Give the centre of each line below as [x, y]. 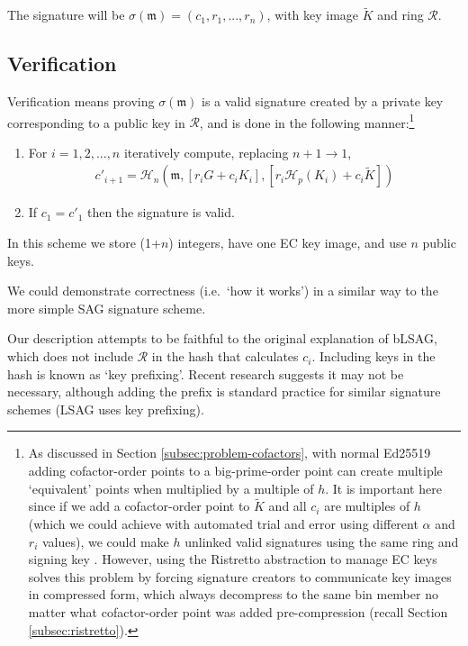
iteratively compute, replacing [206, 152]
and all [288, 506]
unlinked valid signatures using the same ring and [322, 541]
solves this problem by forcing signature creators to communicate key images [240, 576]
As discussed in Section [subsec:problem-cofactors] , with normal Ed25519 [229, 453]
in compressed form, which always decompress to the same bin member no [233, 594]
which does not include [71, 356]
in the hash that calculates [225, 356]
